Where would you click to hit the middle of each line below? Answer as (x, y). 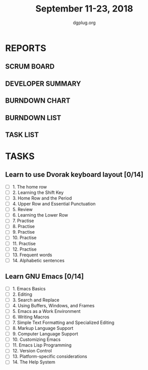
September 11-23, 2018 (84, 9)
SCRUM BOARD (30, 66)
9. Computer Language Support (45, 334)
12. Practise (24, 249)
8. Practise (24, 227)
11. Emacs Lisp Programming (42, 345)
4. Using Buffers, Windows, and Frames (53, 305)
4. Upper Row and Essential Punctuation (54, 204)
